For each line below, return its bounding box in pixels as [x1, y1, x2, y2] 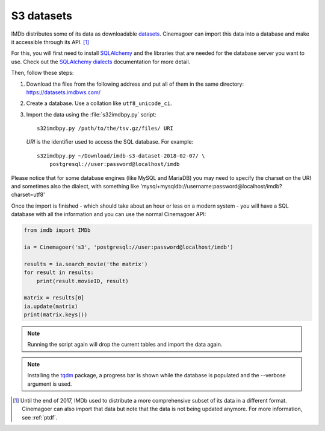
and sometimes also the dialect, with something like [11, 183, 140, 190]
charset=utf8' [11, 191, 45, 199]
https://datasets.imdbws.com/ [26, 88, 101, 96]
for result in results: [23, 269, 94, 276]
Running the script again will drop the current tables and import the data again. [27, 341, 223, 348]
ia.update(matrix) [23, 302, 78, 310]
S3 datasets [11, 9, 72, 22]
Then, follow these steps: [11, 69, 74, 77]
